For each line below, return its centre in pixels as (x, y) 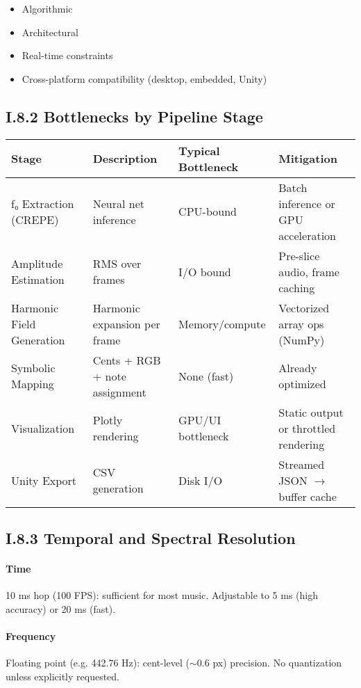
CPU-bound (208, 211)
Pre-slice (299, 255)
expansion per (126, 323)
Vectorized (304, 307)
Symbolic (33, 368)
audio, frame (309, 271)
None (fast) (206, 376)
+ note (109, 376)
